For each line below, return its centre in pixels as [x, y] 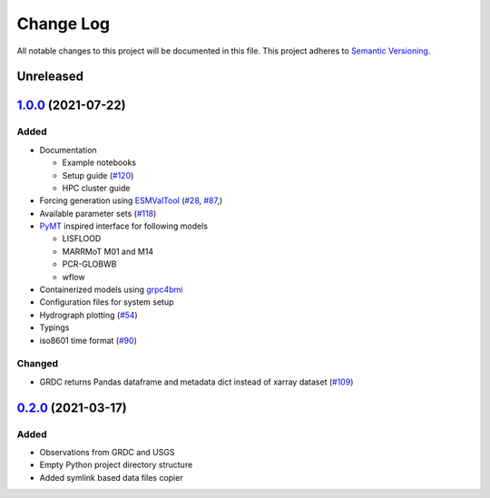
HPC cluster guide [96, 188]
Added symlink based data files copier [111, 477]
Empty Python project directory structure [116, 465]
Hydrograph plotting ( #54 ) [88, 315]
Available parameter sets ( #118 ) [98, 213]
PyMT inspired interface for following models [124, 226]
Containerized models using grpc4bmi [111, 289]
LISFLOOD [82, 239]
